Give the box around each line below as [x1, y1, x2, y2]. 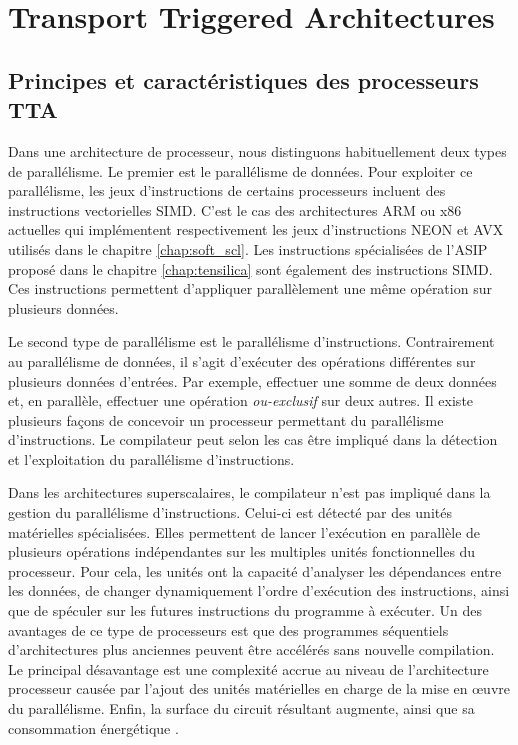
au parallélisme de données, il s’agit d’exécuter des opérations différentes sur [8, 350, 476, 371]
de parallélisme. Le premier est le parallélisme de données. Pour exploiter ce [8, 160, 473, 181]
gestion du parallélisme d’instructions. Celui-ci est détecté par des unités [8, 502, 452, 523]
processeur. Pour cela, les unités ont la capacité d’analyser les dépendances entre [8, 560, 502, 581]
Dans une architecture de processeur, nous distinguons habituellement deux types [8, 140, 507, 161]
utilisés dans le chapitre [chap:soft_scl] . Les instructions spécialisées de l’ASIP [8, 238, 488, 259]
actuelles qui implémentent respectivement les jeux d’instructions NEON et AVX [8, 219, 504, 240]
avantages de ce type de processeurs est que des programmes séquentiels [8, 619, 449, 640]
